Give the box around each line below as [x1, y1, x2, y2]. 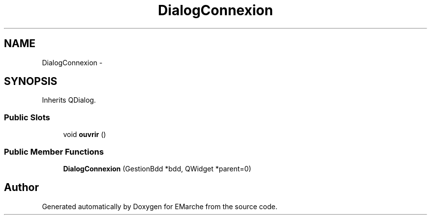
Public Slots [4, 112, 50, 122]
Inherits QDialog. [42, 96, 96, 105]
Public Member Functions [4, 146, 104, 157]
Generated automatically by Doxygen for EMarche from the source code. [42, 202, 277, 211]
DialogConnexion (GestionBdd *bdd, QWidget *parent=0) [63, 164, 251, 173]
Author [4, 181, 39, 194]
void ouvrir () [63, 130, 106, 139]
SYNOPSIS [4, 75, 58, 88]
